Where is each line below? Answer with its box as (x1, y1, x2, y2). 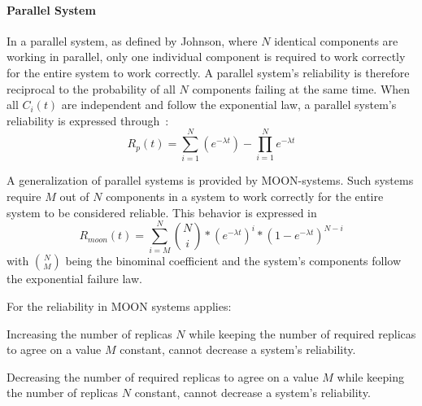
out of (59, 188, 89, 205)
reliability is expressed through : (7, 111, 169, 129)
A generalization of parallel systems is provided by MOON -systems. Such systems (7, 172, 414, 189)
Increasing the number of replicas (7, 325, 172, 342)
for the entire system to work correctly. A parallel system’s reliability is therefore (7, 63, 410, 81)
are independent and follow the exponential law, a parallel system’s (61, 96, 397, 113)
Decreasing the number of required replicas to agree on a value (7, 368, 319, 385)
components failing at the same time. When (192, 80, 411, 97)
